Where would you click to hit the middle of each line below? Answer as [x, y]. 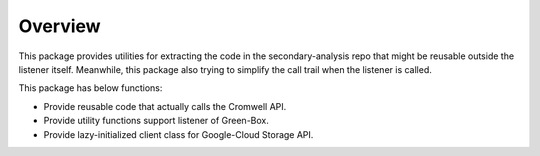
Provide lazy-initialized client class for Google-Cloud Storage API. [178, 134]
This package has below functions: [90, 88]
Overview [59, 26]
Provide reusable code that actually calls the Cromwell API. [165, 106]
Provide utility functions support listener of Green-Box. [156, 121]
